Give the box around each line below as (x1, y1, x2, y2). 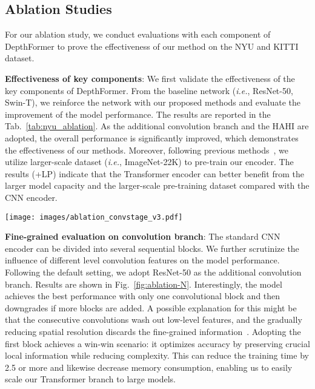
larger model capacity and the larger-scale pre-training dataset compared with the (5, 179, 310, 192)
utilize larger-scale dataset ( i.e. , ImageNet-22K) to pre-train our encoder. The (5, 155, 294, 168)
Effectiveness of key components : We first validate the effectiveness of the (5, 72, 295, 84)
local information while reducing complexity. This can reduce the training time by (5, 349, 309, 362)
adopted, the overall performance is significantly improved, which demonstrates (5, 131, 299, 144)
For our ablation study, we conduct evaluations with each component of (5, 28, 271, 41)
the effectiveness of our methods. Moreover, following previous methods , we (5, 143, 288, 156)
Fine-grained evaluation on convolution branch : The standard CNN (5, 230, 280, 243)
